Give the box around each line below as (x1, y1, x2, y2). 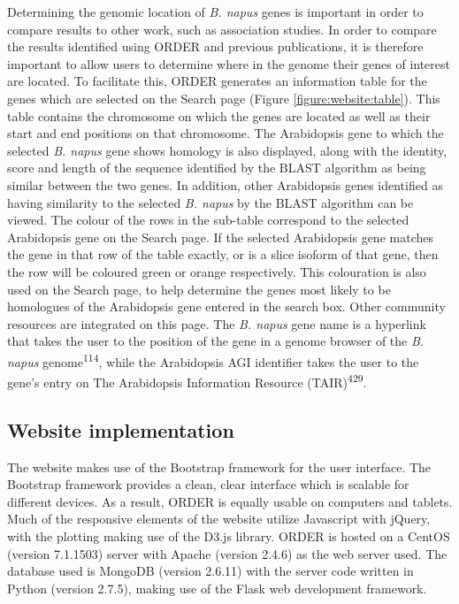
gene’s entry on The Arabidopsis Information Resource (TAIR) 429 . (7, 371, 367, 391)
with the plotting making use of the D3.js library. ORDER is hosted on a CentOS (7, 526, 450, 545)
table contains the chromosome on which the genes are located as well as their (7, 106, 431, 125)
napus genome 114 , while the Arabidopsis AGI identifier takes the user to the (7, 349, 419, 371)
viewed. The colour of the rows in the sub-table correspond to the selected (7, 210, 409, 229)
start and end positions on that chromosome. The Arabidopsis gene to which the (7, 124, 444, 142)
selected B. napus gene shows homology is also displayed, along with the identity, (7, 141, 448, 159)
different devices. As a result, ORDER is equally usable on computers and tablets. (7, 492, 453, 510)
